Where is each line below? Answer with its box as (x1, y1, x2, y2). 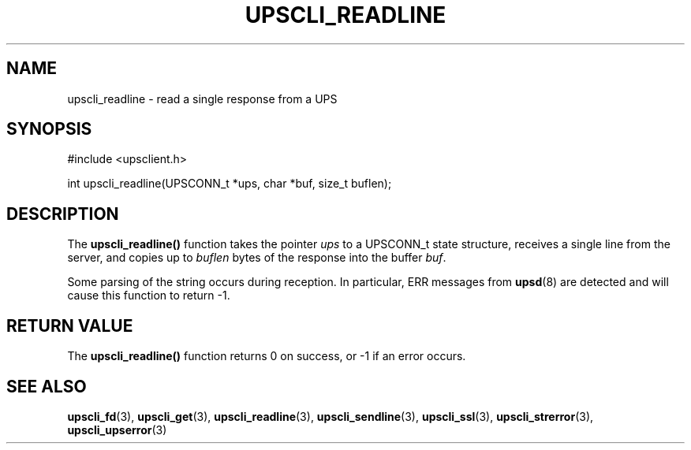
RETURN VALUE (6, 315, 133, 336)
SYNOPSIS (6, 119, 92, 139)
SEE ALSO (6, 376, 87, 396)
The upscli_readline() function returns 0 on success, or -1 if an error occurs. (67, 349, 466, 363)
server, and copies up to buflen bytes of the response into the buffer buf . (67, 251, 446, 265)
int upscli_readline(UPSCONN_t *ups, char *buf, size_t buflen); (67, 177, 392, 191)
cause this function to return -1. (67, 288, 230, 303)
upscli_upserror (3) (67, 422, 167, 437)
